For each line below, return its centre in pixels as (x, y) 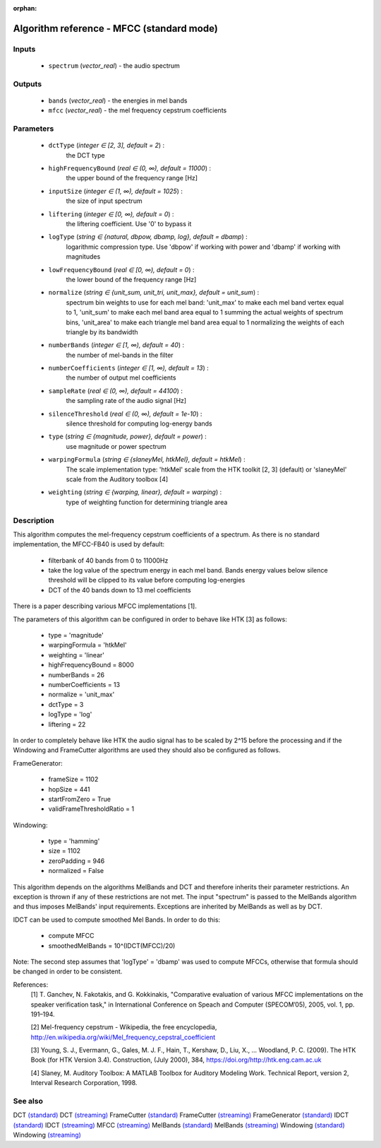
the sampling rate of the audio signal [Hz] (126, 401)
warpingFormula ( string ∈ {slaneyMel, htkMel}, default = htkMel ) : (147, 459)
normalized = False (76, 871)
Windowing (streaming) (47, 1135)
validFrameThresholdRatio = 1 (91, 809)
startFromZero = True (80, 799)
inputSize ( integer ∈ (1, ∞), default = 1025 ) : (116, 191)
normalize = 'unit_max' (81, 695)
